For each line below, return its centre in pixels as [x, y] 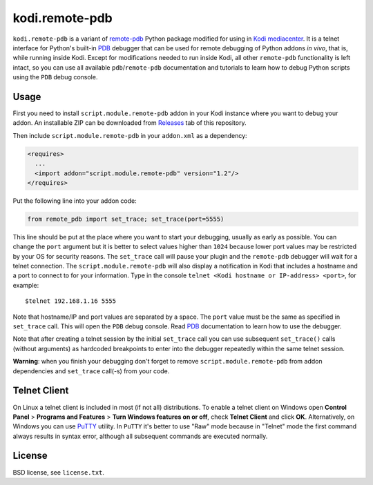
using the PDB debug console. [55, 77]
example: [26, 285]
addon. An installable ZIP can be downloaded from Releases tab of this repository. [130, 123]
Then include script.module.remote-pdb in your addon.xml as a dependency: [130, 135]
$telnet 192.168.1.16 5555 [71, 301]
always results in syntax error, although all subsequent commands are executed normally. [140, 436]
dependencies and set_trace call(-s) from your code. [91, 371]
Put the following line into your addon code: [75, 201]
